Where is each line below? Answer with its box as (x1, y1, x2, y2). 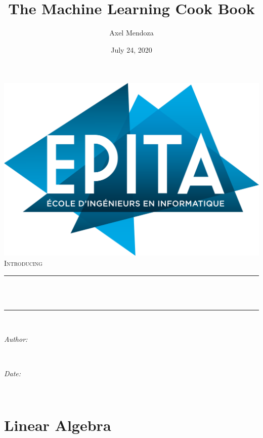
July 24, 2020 (111, 44, 152, 55)
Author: (4, 334, 28, 344)
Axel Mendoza (109, 27, 154, 38)
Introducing (4, 257, 42, 268)
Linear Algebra (4, 414, 111, 435)
